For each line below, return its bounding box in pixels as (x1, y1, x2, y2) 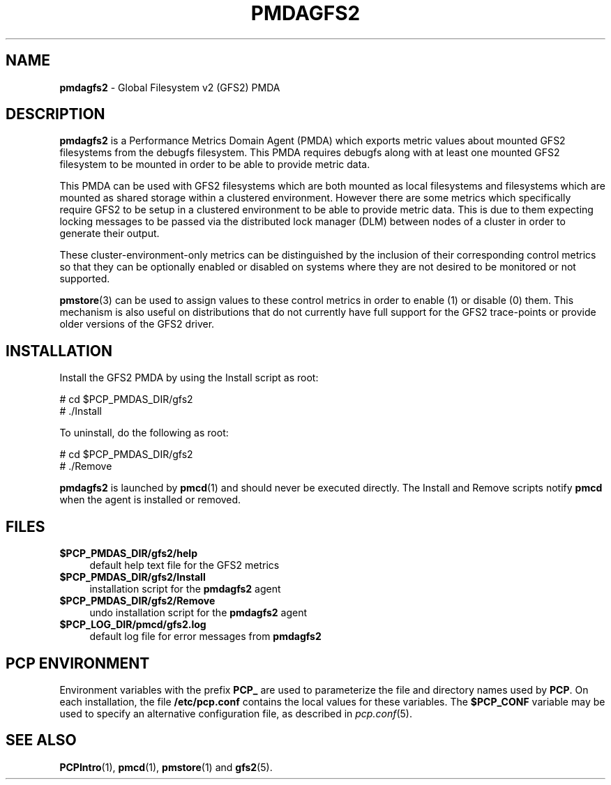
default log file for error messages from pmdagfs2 (89, 630, 322, 643)
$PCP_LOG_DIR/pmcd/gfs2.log (59, 618, 206, 631)
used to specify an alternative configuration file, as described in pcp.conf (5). (59, 707, 412, 719)
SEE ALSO (6, 731, 77, 749)
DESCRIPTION (6, 105, 105, 123)
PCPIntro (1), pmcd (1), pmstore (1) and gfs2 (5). (59, 761, 273, 773)
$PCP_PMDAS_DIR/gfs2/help (59, 547, 197, 560)
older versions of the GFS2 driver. (59, 318, 215, 330)
